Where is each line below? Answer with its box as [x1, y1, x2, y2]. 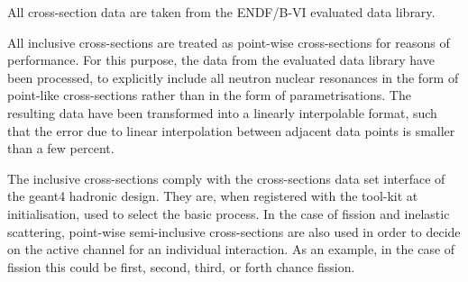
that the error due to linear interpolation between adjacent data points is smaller [7, 121, 455, 140]
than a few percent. [7, 139, 115, 158]
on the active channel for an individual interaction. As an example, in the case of [7, 240, 455, 259]
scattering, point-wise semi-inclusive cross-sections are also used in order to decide [7, 222, 461, 241]
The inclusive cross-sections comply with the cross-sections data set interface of [7, 168, 445, 187]
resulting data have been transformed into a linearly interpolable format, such [7, 103, 437, 122]
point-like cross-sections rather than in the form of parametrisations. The [7, 86, 411, 105]
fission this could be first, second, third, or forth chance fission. [7, 257, 355, 276]
